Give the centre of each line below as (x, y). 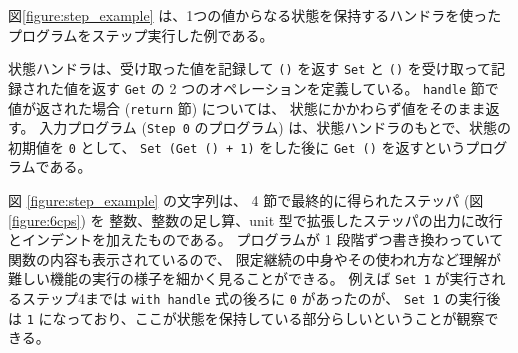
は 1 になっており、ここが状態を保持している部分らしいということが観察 (246, 317)
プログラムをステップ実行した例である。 (141, 34)
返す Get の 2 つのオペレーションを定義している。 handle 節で (295, 87)
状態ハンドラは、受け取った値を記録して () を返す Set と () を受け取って (250, 68)
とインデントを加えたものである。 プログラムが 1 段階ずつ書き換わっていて (256, 239)
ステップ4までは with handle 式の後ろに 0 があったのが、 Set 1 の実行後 (261, 298)
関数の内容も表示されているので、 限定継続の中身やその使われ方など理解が (254, 258)
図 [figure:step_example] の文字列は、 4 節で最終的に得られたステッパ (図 (246, 200)
